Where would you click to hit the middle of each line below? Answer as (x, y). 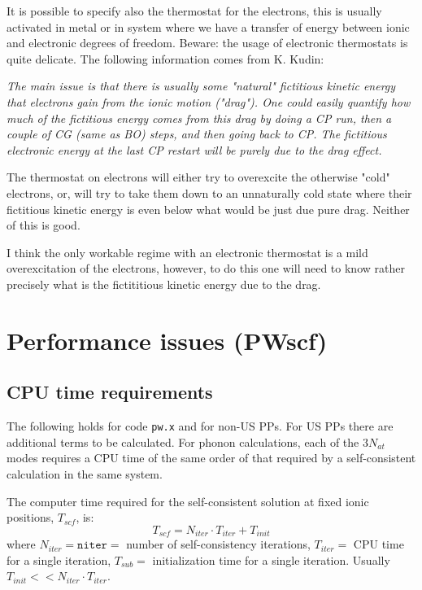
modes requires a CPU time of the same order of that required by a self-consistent (211, 458)
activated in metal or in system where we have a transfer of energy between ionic (208, 26)
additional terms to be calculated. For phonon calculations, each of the (183, 441)
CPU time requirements (110, 392)
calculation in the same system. (85, 473)
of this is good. (44, 225)
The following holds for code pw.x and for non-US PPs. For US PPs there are (200, 426)
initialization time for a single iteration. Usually (271, 559)
